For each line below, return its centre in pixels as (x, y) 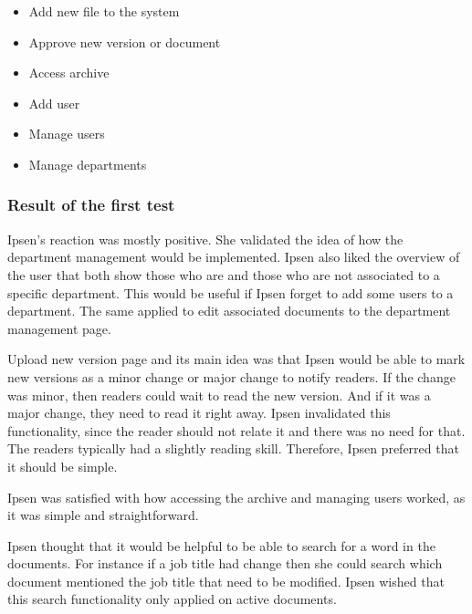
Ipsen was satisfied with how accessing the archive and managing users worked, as (236, 497)
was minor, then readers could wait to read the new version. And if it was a (219, 395)
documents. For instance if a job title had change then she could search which (225, 563)
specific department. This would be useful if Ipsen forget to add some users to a (231, 292)
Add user (54, 103)
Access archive (69, 73)
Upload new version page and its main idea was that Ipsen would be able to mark (236, 359)
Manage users (67, 134)
